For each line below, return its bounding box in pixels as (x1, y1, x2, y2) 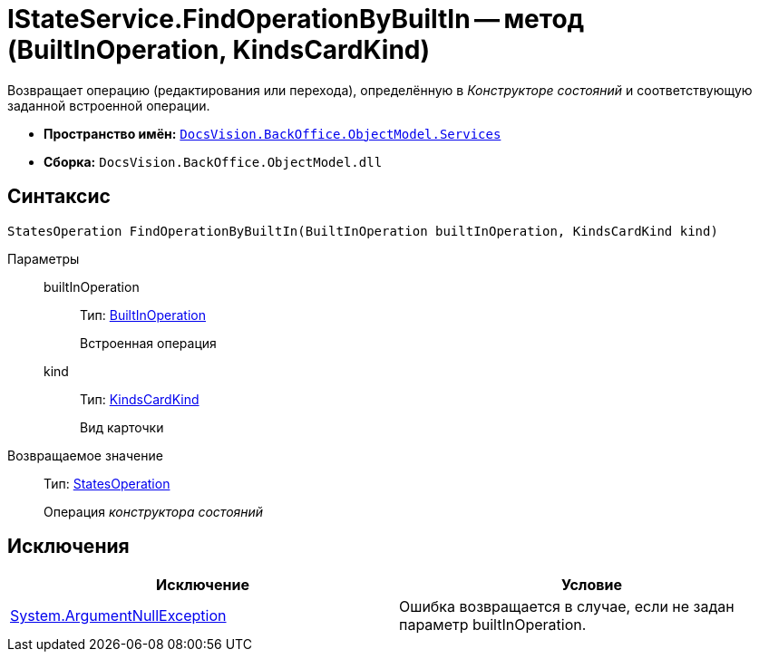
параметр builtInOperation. (399, 615, 587, 635)
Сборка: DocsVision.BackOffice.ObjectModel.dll (44, 153, 383, 170)
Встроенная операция (80, 334, 217, 351)
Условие (561, 576, 622, 595)
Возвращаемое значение (7, 447, 163, 463)
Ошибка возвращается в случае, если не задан (399, 597, 735, 616)
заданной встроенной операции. (7, 97, 210, 113)
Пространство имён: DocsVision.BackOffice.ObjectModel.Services (44, 125, 501, 141)
